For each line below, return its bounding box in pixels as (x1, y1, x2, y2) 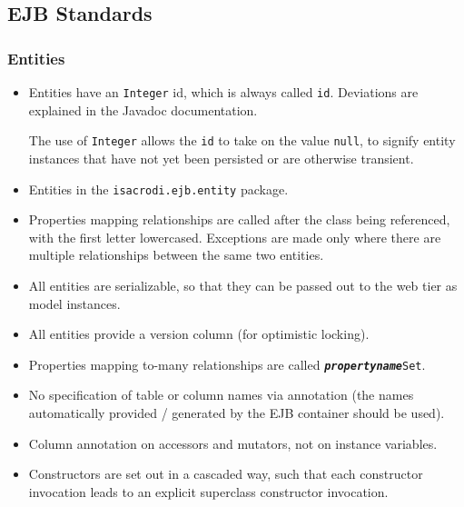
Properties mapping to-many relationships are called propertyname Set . (28, 354, 426, 373)
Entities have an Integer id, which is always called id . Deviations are (28, 83, 419, 101)
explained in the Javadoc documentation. (28, 100, 258, 119)
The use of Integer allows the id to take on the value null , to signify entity (28, 131, 456, 150)
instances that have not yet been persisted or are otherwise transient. (28, 148, 414, 167)
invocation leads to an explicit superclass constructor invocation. (28, 482, 389, 501)
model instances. (28, 293, 121, 313)
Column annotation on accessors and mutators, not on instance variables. (28, 433, 438, 452)
